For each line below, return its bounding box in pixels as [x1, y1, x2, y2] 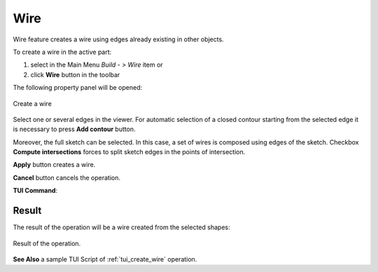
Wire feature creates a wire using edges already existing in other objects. [13, 35, 224, 43]
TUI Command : [13, 186, 58, 195]
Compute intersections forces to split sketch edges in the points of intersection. [13, 148, 246, 156]
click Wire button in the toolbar [30, 70, 120, 79]
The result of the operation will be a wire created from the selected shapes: [13, 223, 230, 231]
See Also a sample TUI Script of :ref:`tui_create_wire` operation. [13, 254, 197, 263]
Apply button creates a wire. [13, 161, 96, 169]
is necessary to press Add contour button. [13, 125, 136, 133]
